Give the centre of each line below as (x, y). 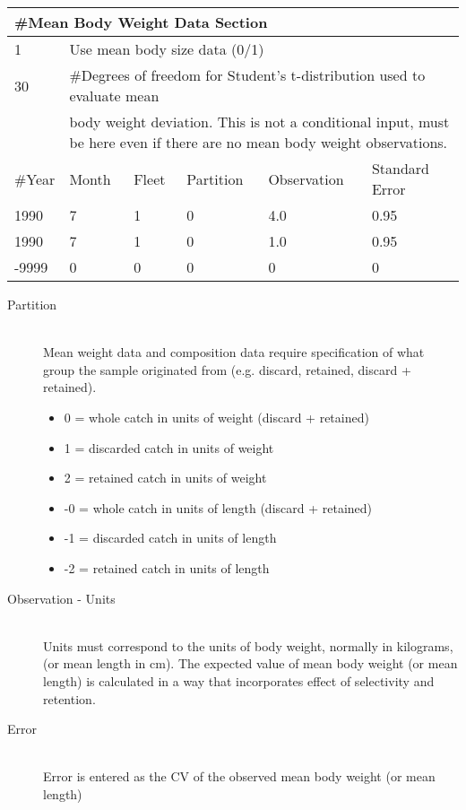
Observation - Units (61, 598)
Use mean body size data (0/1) (167, 49)
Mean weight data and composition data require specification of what (234, 352)
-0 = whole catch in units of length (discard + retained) (218, 507)
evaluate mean (114, 96)
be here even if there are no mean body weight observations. (259, 142)
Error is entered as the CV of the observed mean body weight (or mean (239, 776)
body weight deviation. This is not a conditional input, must (259, 122)
